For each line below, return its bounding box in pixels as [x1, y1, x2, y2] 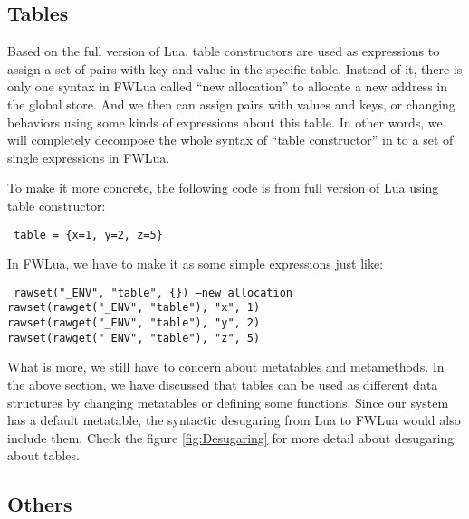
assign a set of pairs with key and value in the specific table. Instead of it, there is [7, 59, 463, 78]
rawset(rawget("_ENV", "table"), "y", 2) [7, 316, 261, 330]
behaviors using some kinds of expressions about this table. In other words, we [7, 112, 443, 131]
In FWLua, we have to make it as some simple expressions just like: [7, 254, 384, 273]
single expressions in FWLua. [7, 147, 170, 166]
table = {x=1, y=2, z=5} [14, 228, 163, 241]
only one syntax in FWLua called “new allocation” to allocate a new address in [7, 77, 447, 96]
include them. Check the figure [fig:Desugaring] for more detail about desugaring [7, 428, 455, 447]
